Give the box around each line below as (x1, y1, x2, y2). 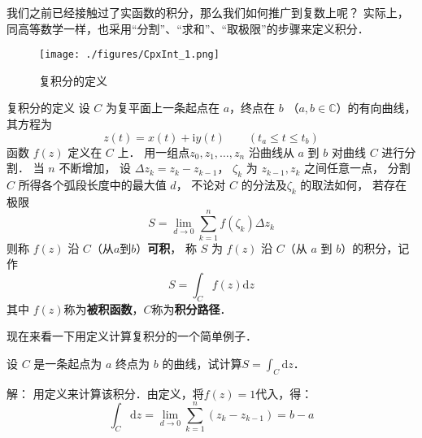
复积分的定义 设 (7, 99, 90, 116)
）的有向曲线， (336, 99, 416, 116)
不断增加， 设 (59, 159, 132, 176)
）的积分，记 (341, 239, 410, 256)
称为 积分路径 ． (151, 300, 232, 317)
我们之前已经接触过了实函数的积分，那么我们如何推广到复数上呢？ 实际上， (7, 4, 409, 20)
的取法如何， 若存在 (300, 176, 407, 193)
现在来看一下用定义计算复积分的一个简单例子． (7, 327, 257, 345)
